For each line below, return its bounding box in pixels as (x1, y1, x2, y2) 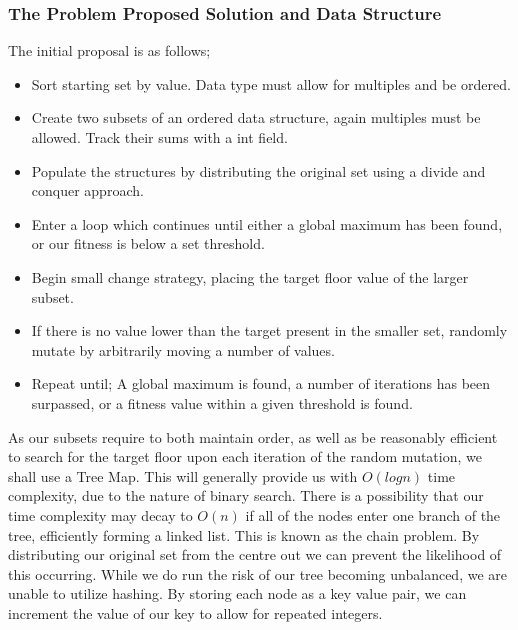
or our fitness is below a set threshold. (31, 233, 265, 254)
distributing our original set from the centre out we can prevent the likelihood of (8, 544, 502, 565)
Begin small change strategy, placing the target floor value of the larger (31, 266, 469, 287)
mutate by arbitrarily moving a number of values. (31, 339, 335, 360)
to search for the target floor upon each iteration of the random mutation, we (8, 446, 482, 467)
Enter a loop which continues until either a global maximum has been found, (31, 213, 503, 234)
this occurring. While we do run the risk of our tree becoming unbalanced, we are (8, 563, 507, 584)
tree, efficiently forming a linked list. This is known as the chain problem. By (8, 524, 480, 545)
